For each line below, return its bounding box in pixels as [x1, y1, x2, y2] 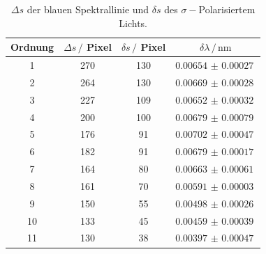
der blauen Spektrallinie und [27, 2, 149, 16]
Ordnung [10, 40, 54, 54]
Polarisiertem [198, 2, 256, 16]
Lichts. [119, 15, 147, 30]
